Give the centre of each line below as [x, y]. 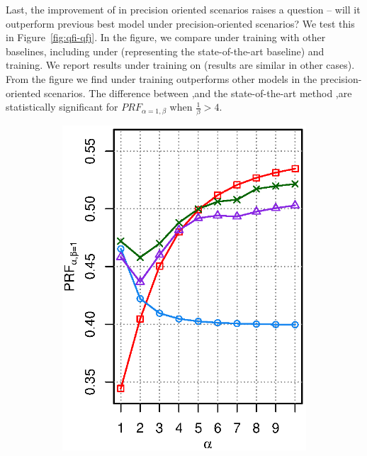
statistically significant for [62, 107]
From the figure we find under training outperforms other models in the [162, 78]
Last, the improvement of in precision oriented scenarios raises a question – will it [183, 9]
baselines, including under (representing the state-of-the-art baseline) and [165, 51]
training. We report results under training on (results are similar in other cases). [180, 65]
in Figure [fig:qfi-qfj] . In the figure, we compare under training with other [166, 37]
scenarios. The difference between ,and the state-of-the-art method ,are [198, 93]
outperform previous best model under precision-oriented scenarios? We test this [180, 23]
